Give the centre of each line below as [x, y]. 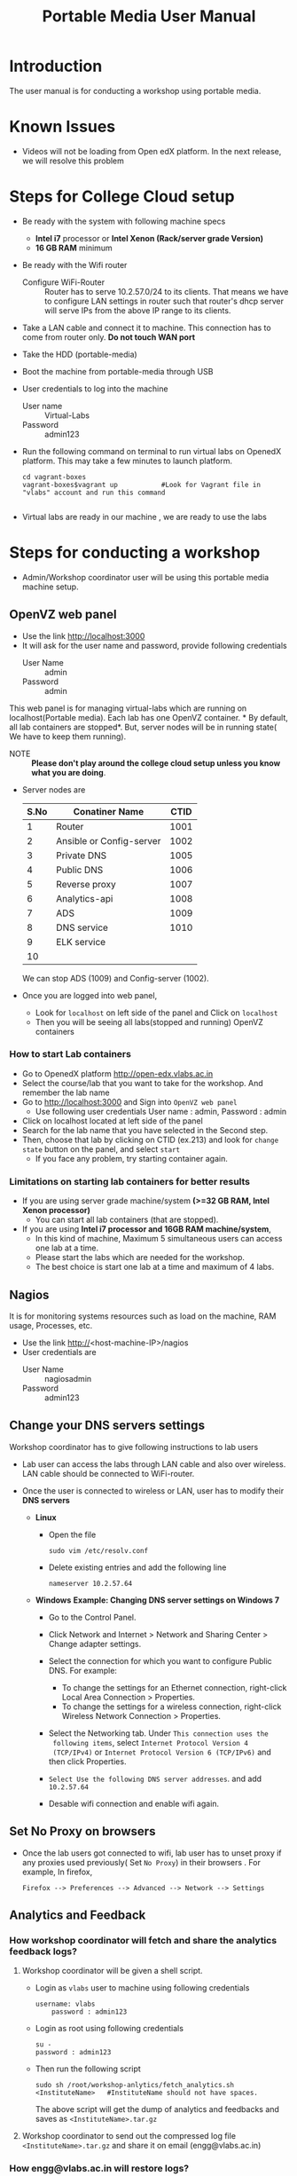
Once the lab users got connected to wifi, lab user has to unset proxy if [152, 1853]
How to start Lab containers [70, 1054]
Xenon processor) [56, 1210]
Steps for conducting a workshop [135, 553]
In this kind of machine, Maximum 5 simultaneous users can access [159, 1239]
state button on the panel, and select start [101, 1149]
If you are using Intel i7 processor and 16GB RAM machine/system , [147, 1229]
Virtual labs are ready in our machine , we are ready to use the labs [145, 516]
